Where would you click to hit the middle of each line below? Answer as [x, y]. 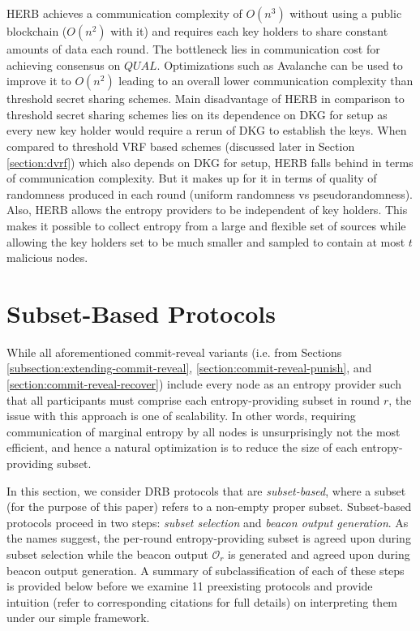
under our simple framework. [78, 618]
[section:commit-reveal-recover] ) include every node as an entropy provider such [204, 384]
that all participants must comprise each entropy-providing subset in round [193, 399]
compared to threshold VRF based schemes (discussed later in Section [181, 146]
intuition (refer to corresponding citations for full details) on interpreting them [202, 601]
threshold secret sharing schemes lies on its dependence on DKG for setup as [197, 114]
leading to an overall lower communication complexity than [266, 81]
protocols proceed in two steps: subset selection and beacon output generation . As [208, 522]
